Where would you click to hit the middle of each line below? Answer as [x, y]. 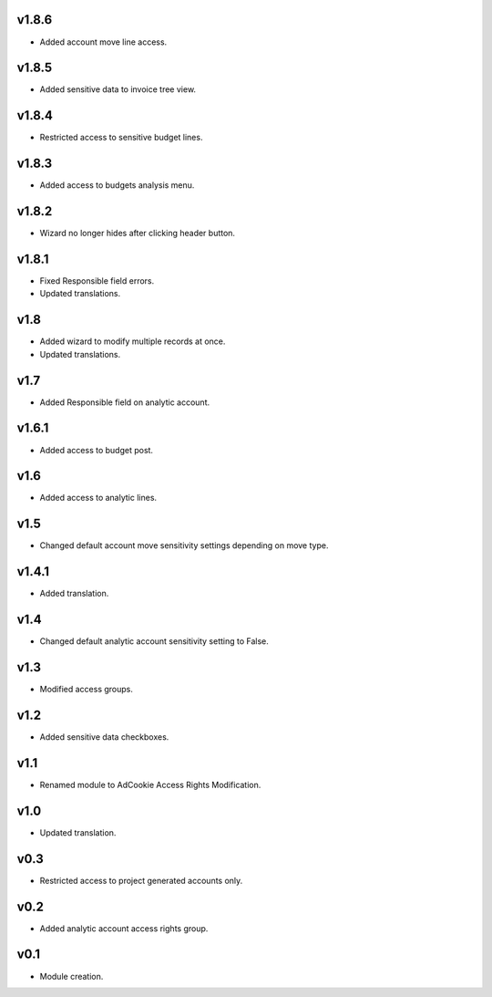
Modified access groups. [87, 690]
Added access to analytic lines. [98, 498]
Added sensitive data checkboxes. [104, 737]
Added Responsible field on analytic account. [124, 402]
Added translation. [74, 594]
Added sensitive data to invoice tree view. [118, 89]
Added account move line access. [103, 42]
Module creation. [72, 976]
